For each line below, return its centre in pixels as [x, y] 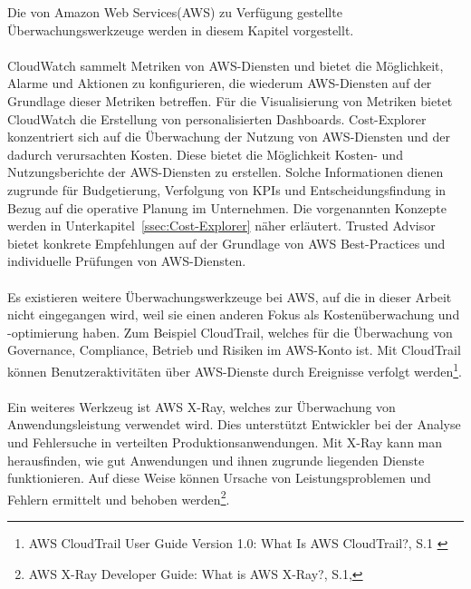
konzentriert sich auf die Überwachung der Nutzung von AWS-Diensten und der [229, 137]
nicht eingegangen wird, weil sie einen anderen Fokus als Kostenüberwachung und [234, 314]
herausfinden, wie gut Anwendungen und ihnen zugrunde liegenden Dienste [216, 460]
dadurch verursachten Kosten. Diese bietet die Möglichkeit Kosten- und [205, 154]
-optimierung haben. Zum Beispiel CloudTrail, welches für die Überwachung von [230, 332]
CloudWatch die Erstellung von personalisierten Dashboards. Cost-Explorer [217, 118]
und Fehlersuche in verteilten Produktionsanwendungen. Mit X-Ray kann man [225, 442]
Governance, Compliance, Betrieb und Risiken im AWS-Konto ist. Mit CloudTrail [234, 350]
